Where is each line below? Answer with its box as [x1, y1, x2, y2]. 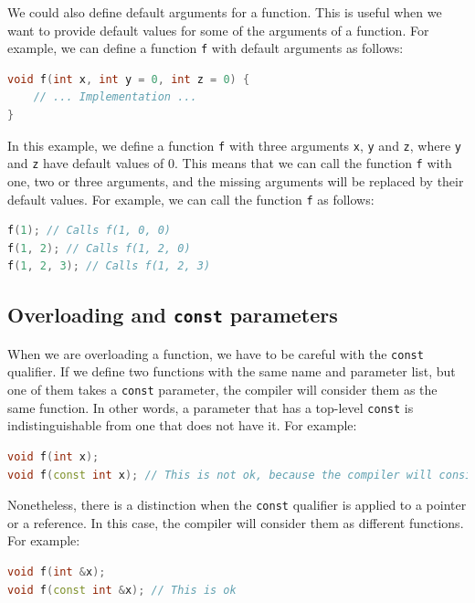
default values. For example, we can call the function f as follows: [7, 189, 375, 208]
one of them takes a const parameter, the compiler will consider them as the [7, 380, 438, 398]
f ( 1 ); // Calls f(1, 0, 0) [7, 224, 172, 238]
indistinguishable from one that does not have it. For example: [7, 416, 357, 435]
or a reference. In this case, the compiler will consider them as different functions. [7, 513, 464, 532]
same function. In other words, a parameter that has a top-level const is [7, 397, 414, 417]
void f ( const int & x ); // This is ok [7, 583, 237, 597]
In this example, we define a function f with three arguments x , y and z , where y [7, 135, 461, 154]
